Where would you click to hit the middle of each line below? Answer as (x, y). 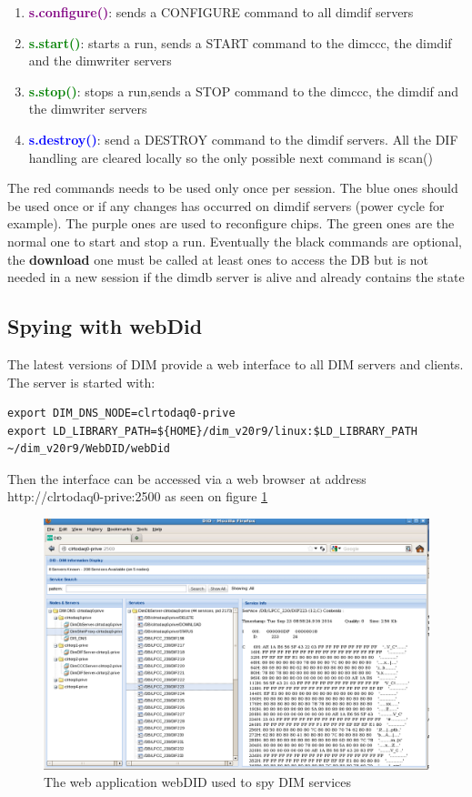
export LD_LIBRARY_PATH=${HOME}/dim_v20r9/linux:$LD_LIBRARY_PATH (213, 431)
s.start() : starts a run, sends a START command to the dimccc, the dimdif (240, 42)
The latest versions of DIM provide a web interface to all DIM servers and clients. (236, 363)
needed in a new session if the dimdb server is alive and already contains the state (236, 277)
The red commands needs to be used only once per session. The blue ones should (233, 188)
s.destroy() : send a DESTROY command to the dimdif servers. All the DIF (243, 139)
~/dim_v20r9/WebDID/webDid (89, 449)
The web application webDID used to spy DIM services (198, 782)
